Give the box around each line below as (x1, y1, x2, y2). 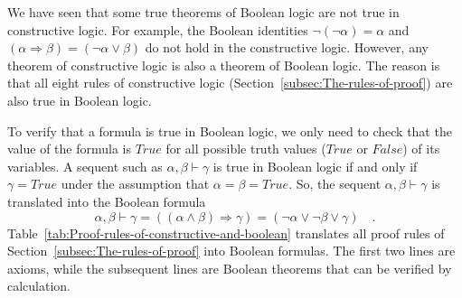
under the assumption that (61, 174, 210, 193)
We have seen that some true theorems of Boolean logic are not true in (7, 3, 400, 21)
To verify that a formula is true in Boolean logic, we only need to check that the (7, 121, 452, 140)
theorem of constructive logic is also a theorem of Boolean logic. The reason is (7, 55, 440, 74)
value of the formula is (7, 139, 132, 158)
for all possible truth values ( (165, 139, 326, 158)
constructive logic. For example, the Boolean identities (7, 20, 308, 39)
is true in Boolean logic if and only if (212, 156, 418, 175)
